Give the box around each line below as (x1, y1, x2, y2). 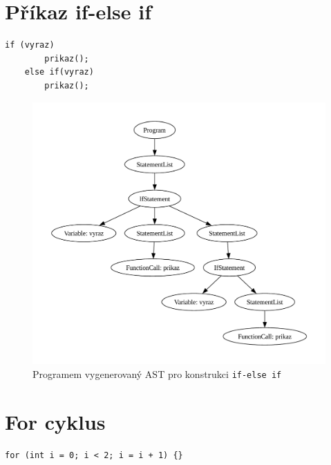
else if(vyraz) (24, 67, 94, 77)
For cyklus (5, 407, 106, 435)
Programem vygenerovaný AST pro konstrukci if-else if (32, 366, 282, 381)
